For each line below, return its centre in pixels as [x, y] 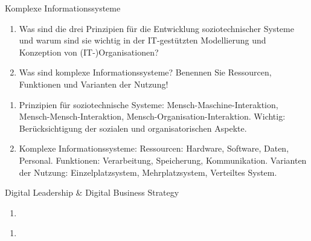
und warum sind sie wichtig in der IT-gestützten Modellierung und [143, 40]
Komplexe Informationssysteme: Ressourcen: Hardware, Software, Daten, [154, 148]
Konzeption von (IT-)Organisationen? [89, 52]
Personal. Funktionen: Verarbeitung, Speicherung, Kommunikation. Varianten [163, 160]
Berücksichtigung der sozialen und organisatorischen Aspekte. [133, 128]
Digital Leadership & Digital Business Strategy [92, 192]
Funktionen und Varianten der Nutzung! [94, 84]
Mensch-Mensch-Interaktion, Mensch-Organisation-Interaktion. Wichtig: [152, 116]
